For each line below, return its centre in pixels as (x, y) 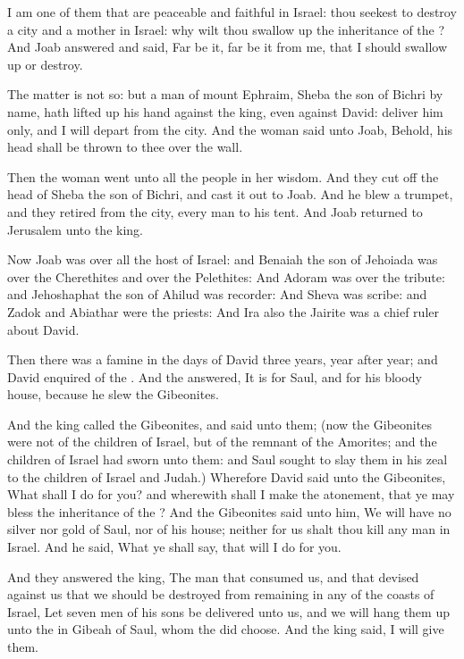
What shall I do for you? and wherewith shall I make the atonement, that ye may (231, 494)
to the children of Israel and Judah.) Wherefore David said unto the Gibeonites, (227, 476)
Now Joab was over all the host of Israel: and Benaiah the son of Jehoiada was (223, 259)
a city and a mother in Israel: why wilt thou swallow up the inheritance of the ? (226, 29)
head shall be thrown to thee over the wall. (125, 147)
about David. (43, 329)
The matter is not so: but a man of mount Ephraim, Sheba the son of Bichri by (225, 94)
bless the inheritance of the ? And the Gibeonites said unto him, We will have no (229, 511)
